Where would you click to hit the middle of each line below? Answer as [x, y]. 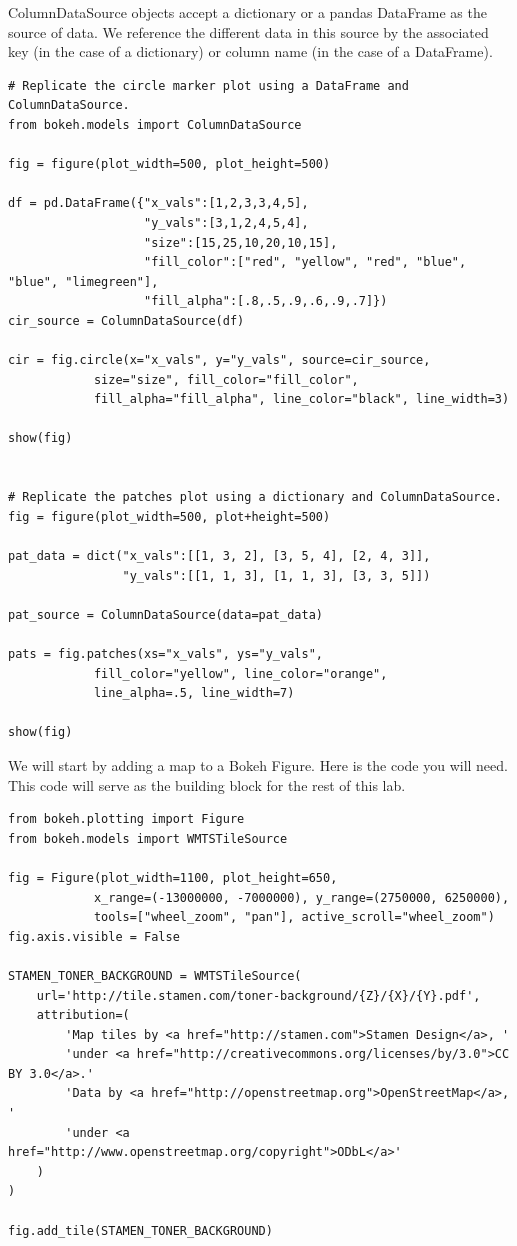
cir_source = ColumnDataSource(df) [126, 320]
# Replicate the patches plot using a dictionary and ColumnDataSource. [255, 497]
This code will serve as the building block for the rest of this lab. [207, 784]
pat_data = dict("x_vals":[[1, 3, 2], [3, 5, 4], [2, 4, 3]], [219, 556]
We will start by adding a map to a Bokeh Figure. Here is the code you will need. [258, 764]
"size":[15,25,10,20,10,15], [241, 242]
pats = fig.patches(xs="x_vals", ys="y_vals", [165, 654]
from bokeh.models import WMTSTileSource [148, 838]
